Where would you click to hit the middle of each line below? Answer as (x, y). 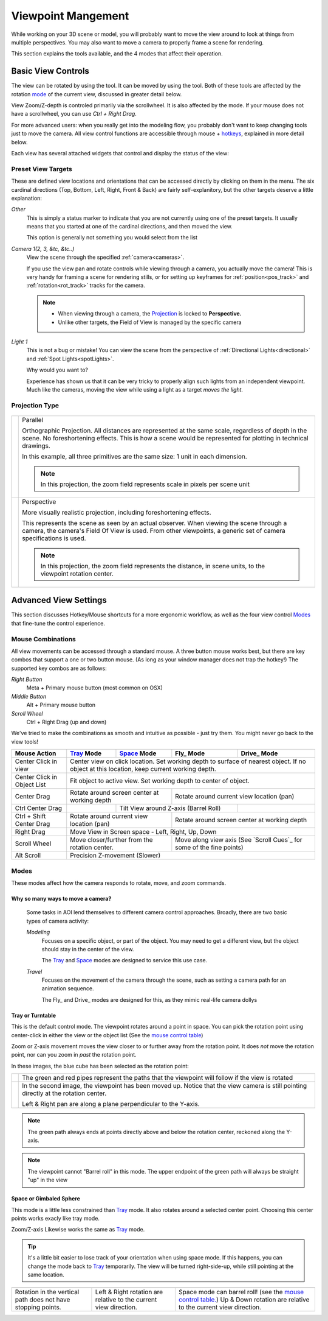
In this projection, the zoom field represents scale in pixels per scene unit (145, 484)
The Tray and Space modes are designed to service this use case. (125, 960)
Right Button (27, 680)
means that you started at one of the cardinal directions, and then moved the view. (130, 227)
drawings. (36, 446)
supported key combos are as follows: (59, 668)
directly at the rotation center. (64, 1093)
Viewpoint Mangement (70, 16)
